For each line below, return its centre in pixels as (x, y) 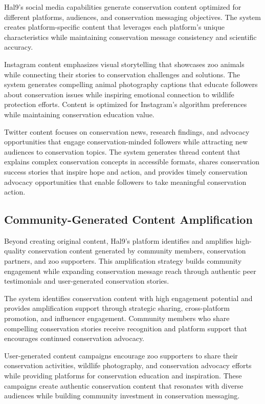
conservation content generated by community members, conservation (137, 251)
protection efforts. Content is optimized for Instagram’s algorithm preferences (126, 104)
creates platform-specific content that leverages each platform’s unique (114, 27)
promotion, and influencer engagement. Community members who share (117, 318)
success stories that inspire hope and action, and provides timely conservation (126, 171)
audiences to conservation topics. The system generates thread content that (122, 151)
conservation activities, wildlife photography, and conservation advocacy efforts (128, 365)
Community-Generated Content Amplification (128, 219)
